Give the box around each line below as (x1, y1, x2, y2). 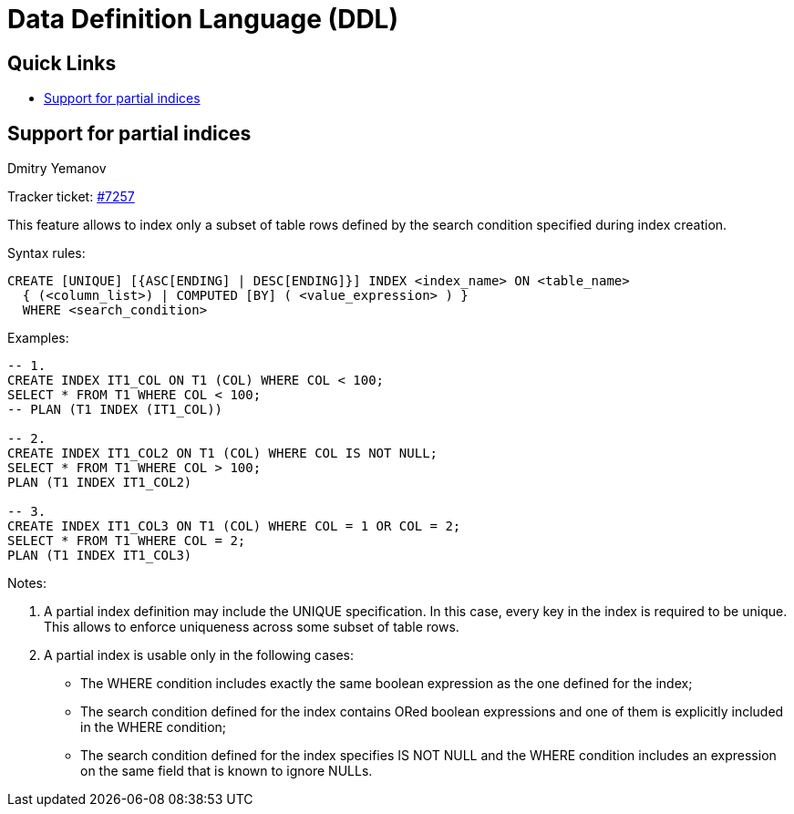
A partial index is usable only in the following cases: (44, 647, 354, 664)
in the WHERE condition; (80, 719, 227, 736)
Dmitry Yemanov (7, 160, 107, 177)
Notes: (7, 575, 46, 592)
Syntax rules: (7, 245, 86, 262)
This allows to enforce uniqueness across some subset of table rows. (44, 619, 459, 635)
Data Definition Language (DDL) (7, 4, 398, 35)
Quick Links (7, 51, 117, 75)
